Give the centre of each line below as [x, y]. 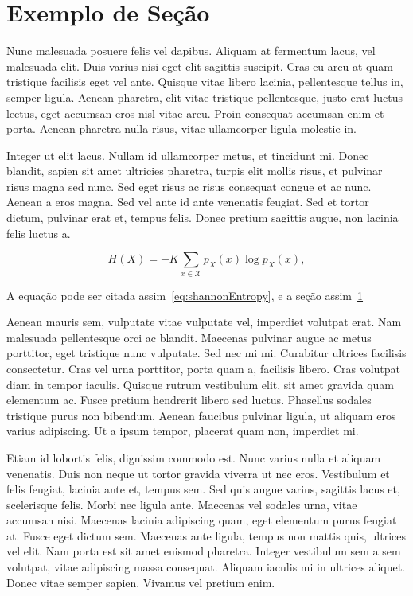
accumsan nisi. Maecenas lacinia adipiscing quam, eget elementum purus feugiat [202, 520]
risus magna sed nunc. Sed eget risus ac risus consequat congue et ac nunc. [189, 186]
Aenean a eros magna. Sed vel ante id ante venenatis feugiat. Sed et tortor [188, 202]
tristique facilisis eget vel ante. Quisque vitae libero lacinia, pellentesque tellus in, [205, 82]
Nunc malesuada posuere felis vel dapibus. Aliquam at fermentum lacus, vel [191, 51]
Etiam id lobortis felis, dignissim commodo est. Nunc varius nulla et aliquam [194, 457]
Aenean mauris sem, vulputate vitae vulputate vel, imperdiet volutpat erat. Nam [204, 322]
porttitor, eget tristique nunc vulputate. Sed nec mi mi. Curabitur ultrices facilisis [206, 353]
